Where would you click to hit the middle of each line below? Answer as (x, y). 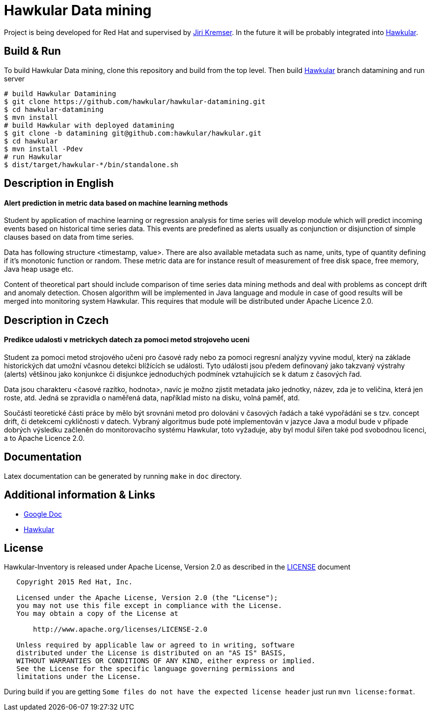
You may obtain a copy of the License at (98, 614)
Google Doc (43, 514)
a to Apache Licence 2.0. (44, 438)
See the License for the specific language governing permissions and (156, 669)
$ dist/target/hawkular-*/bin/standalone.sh (91, 164)
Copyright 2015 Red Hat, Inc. (75, 582)
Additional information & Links (80, 495)
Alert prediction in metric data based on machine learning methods (116, 203)
